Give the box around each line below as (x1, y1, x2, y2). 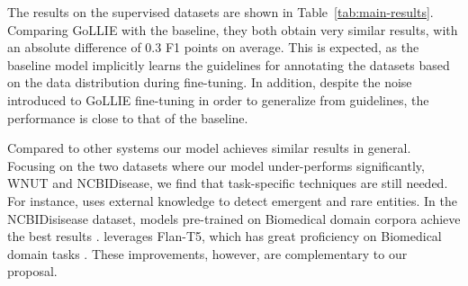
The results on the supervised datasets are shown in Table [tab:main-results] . (7, 3, 434, 21)
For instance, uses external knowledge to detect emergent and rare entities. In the (7, 191, 457, 210)
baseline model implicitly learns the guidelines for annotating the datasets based (7, 55, 450, 74)
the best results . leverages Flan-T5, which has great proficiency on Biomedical (7, 227, 442, 246)
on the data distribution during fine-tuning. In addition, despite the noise (7, 73, 412, 92)
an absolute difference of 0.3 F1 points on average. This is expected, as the (7, 38, 419, 57)
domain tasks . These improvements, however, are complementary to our (7, 244, 408, 263)
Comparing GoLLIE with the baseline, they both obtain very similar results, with (7, 20, 458, 39)
